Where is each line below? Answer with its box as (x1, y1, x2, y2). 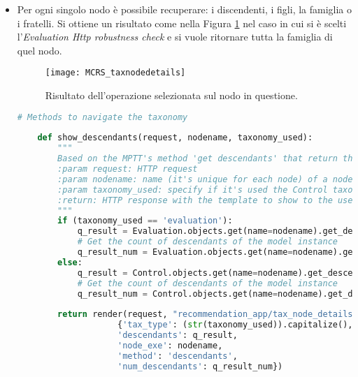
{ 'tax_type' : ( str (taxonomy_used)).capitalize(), (117, 320, 353, 330)
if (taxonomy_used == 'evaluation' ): (57, 216, 233, 226)
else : (57, 257, 83, 267)
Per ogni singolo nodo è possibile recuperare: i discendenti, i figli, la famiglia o (17, 2, 352, 16)
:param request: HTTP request (57, 164, 198, 174)
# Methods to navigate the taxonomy (17, 112, 188, 122)
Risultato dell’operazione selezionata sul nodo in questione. (45, 88, 298, 103)
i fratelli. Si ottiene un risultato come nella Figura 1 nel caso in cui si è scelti (17, 15, 347, 30)
